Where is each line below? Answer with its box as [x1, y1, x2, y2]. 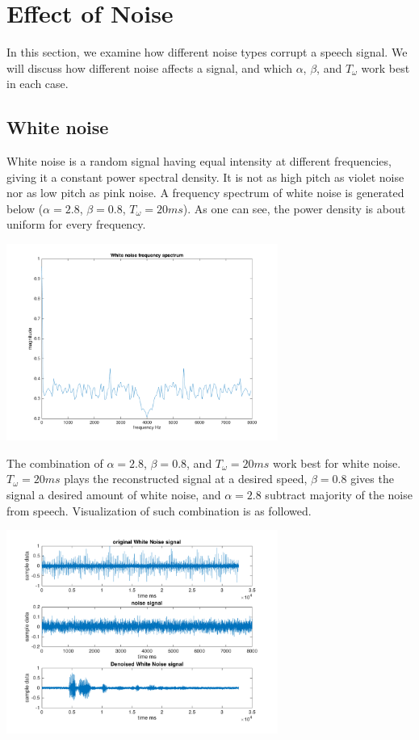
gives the [350, 470, 394, 487]
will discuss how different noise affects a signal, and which [6, 59, 292, 76]
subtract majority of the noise [265, 486, 413, 502]
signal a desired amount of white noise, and [6, 486, 221, 502]
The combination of [6, 454, 103, 471]
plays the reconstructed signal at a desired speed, [64, 470, 308, 487]
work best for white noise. [273, 454, 401, 471]
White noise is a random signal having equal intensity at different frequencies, [6, 153, 392, 170]
